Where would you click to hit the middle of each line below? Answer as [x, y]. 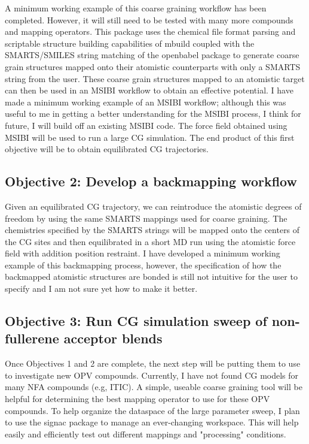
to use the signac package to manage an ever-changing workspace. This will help [152, 422]
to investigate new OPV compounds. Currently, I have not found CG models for [152, 375]
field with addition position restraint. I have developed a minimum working [143, 253]
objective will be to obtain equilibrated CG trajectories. [107, 149]
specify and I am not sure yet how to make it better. [101, 289]
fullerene [32, 338]
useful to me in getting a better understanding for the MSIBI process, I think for [153, 114]
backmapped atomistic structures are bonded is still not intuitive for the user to [151, 277]
